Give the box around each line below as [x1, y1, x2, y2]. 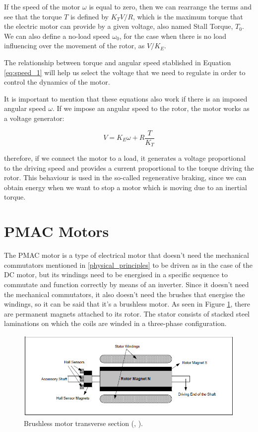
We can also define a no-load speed [4, 30, 110, 41]
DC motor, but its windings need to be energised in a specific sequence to [4, 269, 228, 280]
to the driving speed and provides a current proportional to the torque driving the [4, 162, 254, 173]
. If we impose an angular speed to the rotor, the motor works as [52, 103, 250, 113]
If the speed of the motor [4, 1, 80, 11]
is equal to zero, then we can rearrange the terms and [89, 1, 252, 11]
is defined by [70, 11, 109, 21]
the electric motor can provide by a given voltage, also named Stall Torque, [4, 21, 233, 31]
